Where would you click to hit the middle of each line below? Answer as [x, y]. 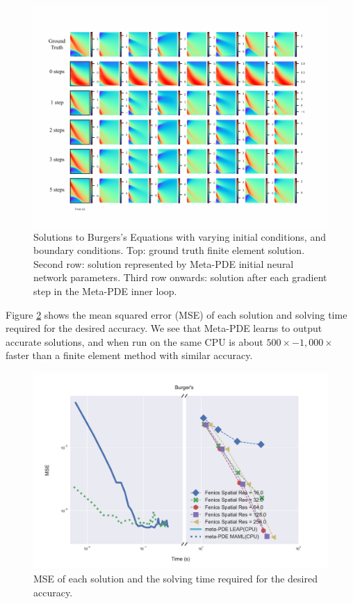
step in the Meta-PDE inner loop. [105, 291]
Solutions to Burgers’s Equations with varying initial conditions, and [180, 236]
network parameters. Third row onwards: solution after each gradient [180, 277]
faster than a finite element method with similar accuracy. [129, 355]
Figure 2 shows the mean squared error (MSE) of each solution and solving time [176, 314]
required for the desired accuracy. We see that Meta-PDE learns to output [164, 328]
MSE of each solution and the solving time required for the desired [175, 578]
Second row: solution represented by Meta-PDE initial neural [164, 263]
